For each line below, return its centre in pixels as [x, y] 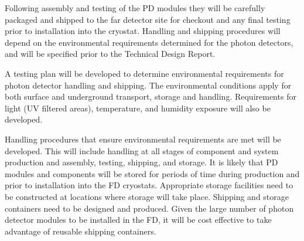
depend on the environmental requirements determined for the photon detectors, [149, 42]
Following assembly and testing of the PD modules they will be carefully [135, 8]
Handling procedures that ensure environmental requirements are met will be [143, 139]
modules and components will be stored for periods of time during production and [152, 173]
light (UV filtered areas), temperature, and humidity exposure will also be [138, 108]
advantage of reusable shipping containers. [81, 231]
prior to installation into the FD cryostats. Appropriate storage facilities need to [149, 185]
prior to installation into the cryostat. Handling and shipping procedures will [143, 31]
